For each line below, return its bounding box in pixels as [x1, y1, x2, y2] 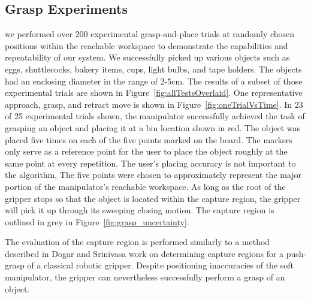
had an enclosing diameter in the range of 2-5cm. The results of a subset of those [5, 74, 303, 87]
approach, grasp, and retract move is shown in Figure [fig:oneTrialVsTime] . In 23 [5, 98, 303, 110]
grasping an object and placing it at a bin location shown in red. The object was [5, 121, 301, 134]
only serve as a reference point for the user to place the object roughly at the [5, 145, 288, 158]
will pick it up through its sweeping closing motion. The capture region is [5, 204, 274, 216]
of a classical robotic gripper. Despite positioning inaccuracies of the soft [27, 259, 294, 271]
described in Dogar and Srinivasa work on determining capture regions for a [5, 247, 284, 259]
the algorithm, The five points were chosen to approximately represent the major [5, 168, 302, 181]
